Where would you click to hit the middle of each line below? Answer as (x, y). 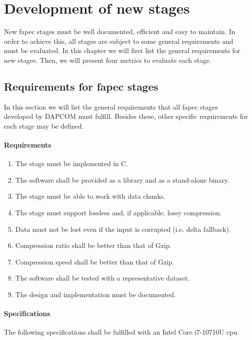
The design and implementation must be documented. (96, 294)
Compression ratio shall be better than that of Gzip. (93, 245)
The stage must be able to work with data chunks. (90, 196)
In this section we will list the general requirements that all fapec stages (111, 106)
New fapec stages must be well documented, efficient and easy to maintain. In (120, 31)
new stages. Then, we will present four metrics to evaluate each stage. (108, 60)
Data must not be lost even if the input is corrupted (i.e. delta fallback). (123, 229)
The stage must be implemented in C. (72, 163)
